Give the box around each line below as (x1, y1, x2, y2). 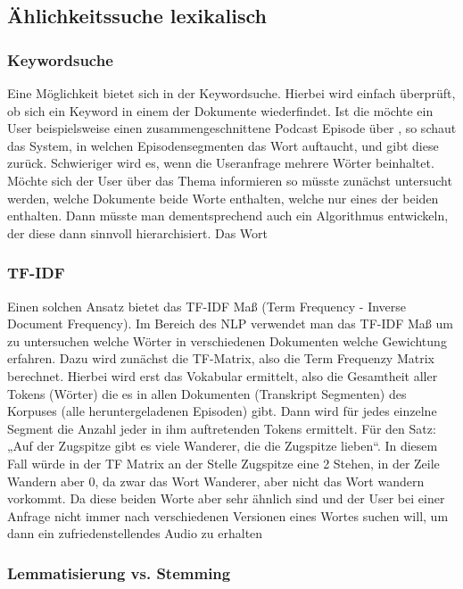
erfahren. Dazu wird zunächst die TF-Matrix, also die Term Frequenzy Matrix (7, 349, 434, 368)
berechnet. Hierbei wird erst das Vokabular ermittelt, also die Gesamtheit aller (7, 366, 438, 385)
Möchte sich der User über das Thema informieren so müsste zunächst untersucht (7, 170, 452, 189)
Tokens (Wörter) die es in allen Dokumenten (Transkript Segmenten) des (7, 384, 407, 402)
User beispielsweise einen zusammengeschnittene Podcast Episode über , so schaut (7, 119, 457, 137)
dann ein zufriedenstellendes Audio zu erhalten (7, 524, 263, 543)
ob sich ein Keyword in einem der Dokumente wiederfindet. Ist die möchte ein (7, 101, 434, 120)
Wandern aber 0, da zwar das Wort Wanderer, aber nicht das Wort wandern (7, 471, 425, 490)
